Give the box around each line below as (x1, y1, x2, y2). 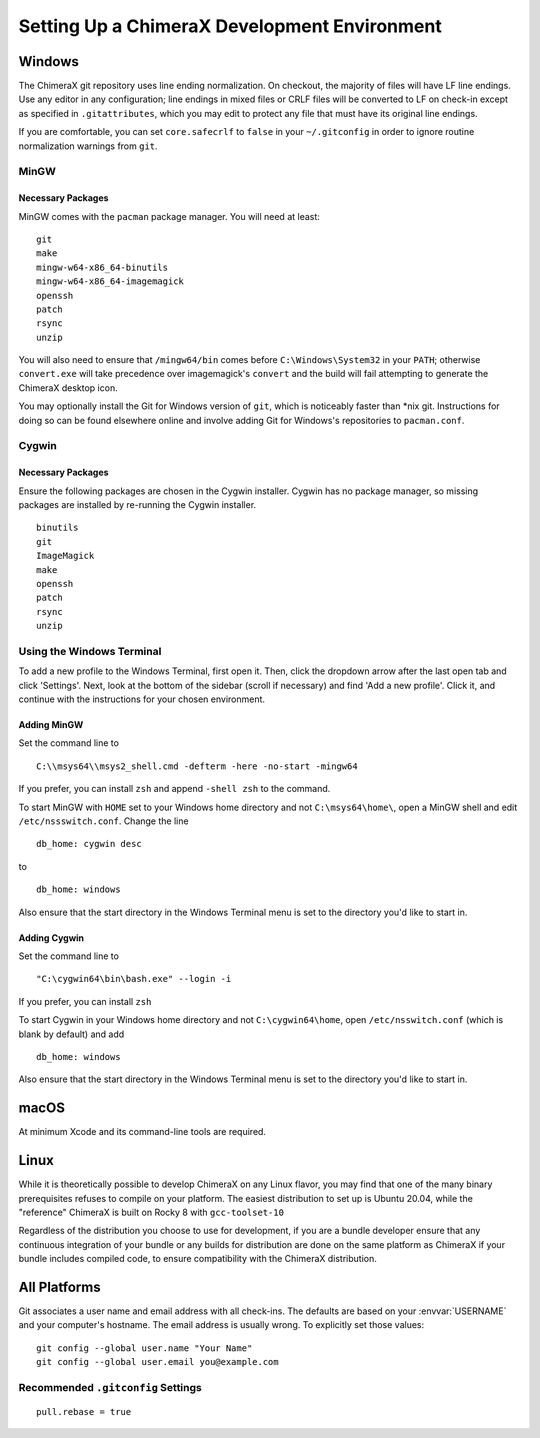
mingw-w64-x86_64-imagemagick (36, 276, 185, 287)
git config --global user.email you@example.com (36, 1356, 279, 1368)
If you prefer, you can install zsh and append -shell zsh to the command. (18, 783, 331, 795)
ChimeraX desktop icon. (18, 381, 119, 394)
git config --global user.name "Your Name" (36, 1342, 253, 1354)
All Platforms (18, 1278, 101, 1295)
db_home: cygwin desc (36, 838, 142, 850)
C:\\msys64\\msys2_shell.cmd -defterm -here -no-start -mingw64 (36, 760, 359, 772)
